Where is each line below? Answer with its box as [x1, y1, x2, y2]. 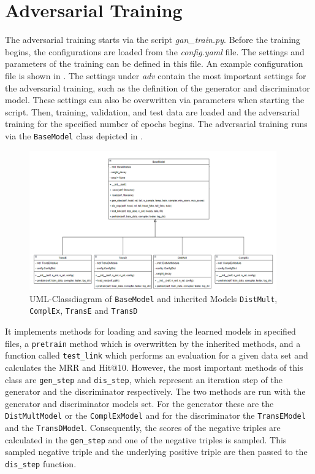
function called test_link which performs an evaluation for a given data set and [5, 349, 308, 362]
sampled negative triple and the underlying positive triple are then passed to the [5, 445, 308, 458]
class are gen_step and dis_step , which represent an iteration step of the [5, 373, 283, 386]
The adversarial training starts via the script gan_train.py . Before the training [5, 33, 300, 46]
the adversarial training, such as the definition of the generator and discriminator [5, 81, 310, 94]
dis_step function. [5, 457, 77, 470]
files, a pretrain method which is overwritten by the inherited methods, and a [5, 336, 301, 349]
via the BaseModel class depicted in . [5, 129, 143, 142]
